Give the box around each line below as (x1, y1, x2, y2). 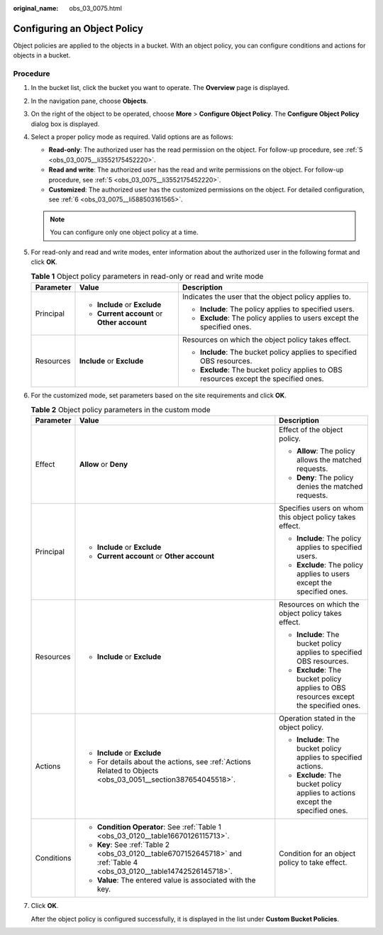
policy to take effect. (279, 858, 348, 868)
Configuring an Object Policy (13, 22, 143, 35)
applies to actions (296, 788, 356, 798)
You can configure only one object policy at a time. (50, 228, 199, 237)
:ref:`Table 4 (96, 858, 138, 868)
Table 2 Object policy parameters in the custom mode (30, 405, 211, 415)
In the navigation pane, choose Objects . (30, 96, 148, 105)
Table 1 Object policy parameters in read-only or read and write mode (30, 272, 264, 282)
